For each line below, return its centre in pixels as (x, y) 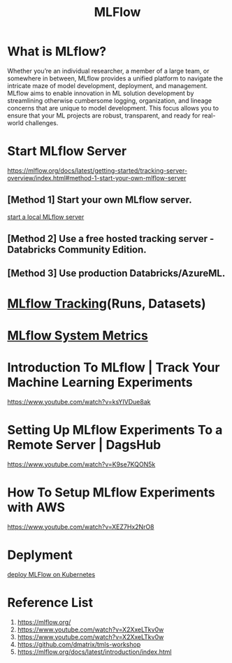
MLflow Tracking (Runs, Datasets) (107, 303)
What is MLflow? (57, 51)
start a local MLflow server (46, 217)
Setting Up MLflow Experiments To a (115, 430)
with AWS (36, 507)
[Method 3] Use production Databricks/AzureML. (116, 273)
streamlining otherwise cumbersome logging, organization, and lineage (110, 100)
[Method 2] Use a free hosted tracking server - (111, 239)
